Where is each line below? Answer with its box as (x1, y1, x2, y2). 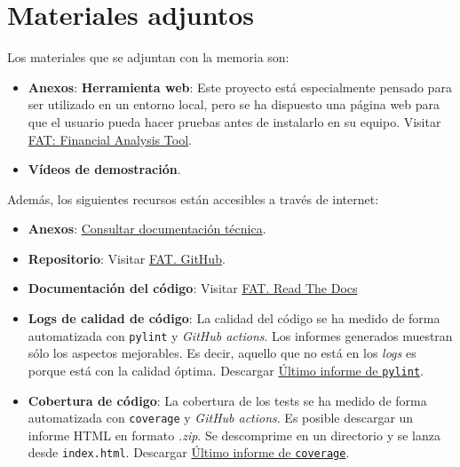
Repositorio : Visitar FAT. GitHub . (28, 249, 226, 267)
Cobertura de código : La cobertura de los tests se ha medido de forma (28, 391, 427, 409)
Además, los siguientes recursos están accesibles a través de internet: (7, 189, 379, 208)
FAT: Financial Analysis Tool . (28, 130, 192, 148)
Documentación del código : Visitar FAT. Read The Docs (28, 279, 358, 297)
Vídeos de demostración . (28, 160, 181, 178)
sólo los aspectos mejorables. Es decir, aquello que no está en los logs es (28, 344, 416, 362)
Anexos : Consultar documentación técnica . (28, 219, 266, 238)
